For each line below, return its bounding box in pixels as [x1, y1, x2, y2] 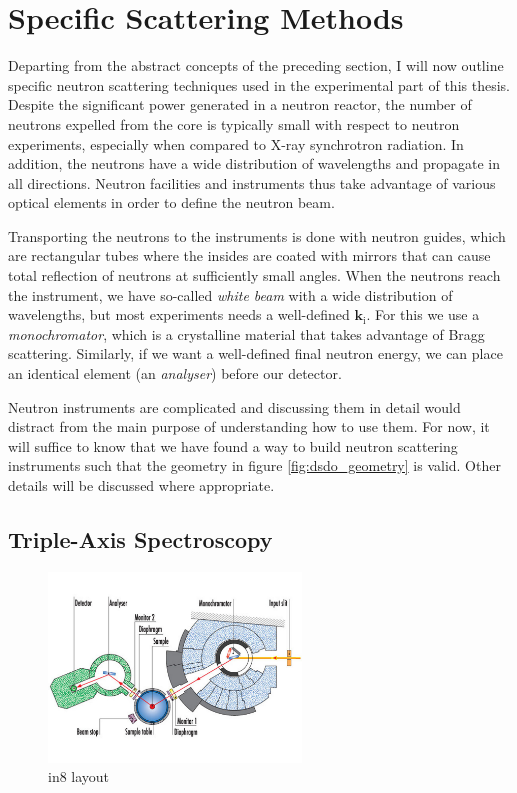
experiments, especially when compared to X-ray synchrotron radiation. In [8, 133, 464, 154]
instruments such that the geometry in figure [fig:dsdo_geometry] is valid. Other [8, 455, 501, 476]
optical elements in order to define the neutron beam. [8, 192, 335, 213]
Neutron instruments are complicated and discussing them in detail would [8, 396, 461, 417]
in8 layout [48, 766, 110, 787]
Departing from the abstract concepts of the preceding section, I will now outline [8, 55, 504, 76]
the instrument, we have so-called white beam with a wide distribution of [8, 284, 453, 305]
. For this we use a [366, 304, 480, 325]
